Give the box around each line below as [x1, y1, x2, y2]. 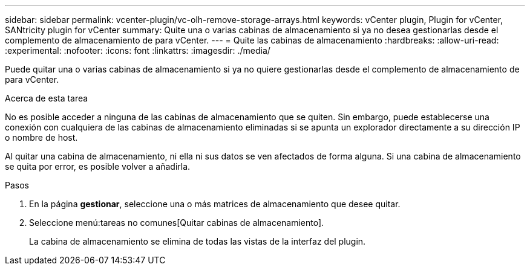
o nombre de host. [5, 132, 78, 143]
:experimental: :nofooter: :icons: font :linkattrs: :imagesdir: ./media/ [5, 45, 270, 56]
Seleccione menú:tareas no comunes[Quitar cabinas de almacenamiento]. [29, 217, 324, 228]
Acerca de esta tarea [5, 93, 88, 103]
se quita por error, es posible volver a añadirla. [5, 161, 191, 172]
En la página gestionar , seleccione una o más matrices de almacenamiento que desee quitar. [29, 199, 401, 209]
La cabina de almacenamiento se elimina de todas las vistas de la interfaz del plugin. [29, 236, 366, 246]
